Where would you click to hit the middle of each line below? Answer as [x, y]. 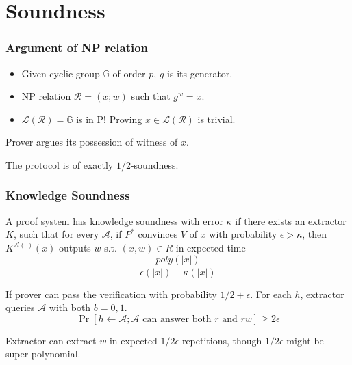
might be [305, 340]
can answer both [177, 319]
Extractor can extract [51, 340]
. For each [271, 294]
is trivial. [216, 119]
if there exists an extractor [291, 220]
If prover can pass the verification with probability [111, 294]
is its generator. [200, 73]
